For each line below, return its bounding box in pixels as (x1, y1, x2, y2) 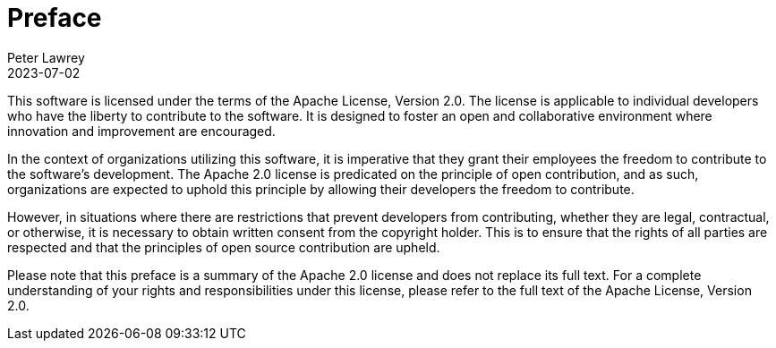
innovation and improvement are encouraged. (7, 123, 276, 139)
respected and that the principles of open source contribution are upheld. (7, 239, 440, 255)
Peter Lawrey (7, 49, 85, 65)
